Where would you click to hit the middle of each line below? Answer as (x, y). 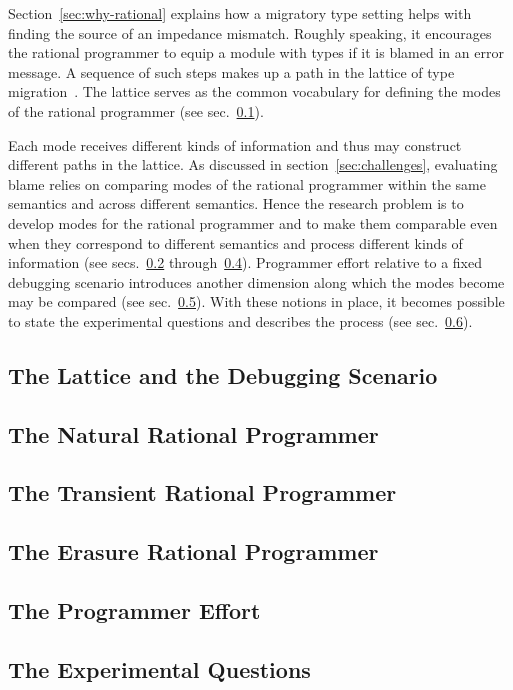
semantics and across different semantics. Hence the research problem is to (236, 203)
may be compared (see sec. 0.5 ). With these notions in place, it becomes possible (256, 301)
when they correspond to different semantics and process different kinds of (235, 242)
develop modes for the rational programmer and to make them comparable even (253, 222)
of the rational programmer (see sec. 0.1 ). (136, 110)
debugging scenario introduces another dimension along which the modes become (256, 281)
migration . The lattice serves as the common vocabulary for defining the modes (254, 91)
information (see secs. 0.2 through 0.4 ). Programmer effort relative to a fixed (245, 262)
